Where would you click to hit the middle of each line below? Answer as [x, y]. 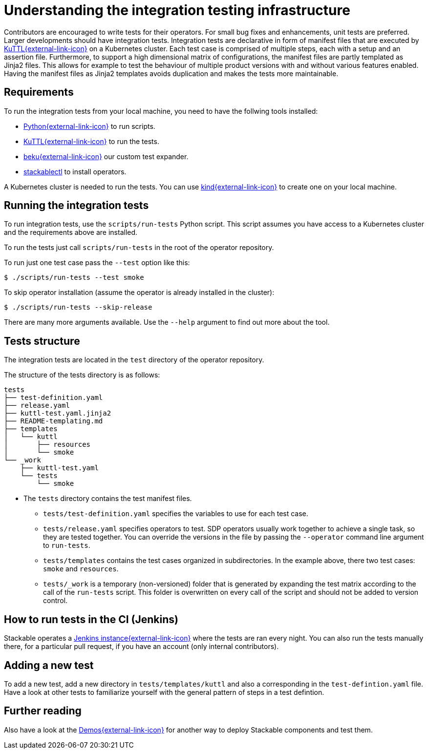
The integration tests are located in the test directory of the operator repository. [134, 360]
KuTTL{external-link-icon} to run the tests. [91, 141]
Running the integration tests [76, 206]
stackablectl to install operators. [75, 171]
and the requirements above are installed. [71, 232]
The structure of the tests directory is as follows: [82, 375]
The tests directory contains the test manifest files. [108, 499]
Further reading [43, 711]
